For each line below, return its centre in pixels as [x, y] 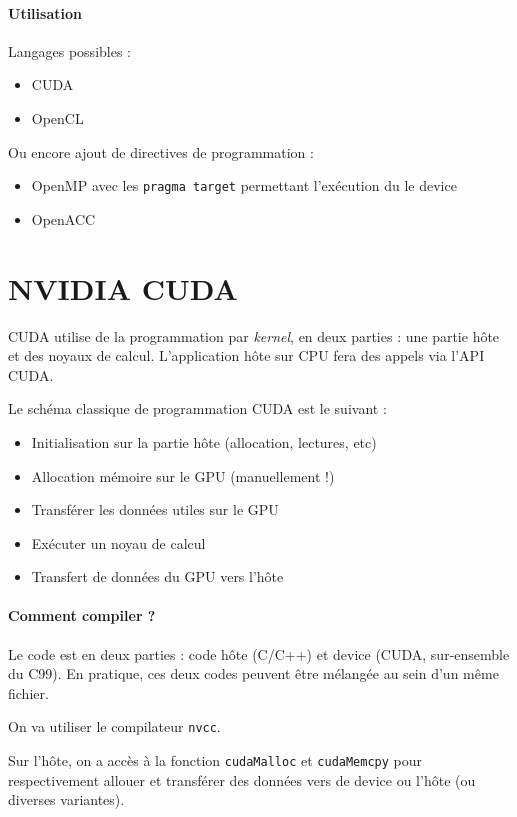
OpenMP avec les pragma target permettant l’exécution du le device [244, 185]
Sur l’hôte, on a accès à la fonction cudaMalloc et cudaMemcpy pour [215, 760]
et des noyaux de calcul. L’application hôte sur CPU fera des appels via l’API [246, 355]
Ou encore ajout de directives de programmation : [161, 151]
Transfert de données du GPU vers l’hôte [157, 576]
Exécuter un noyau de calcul [118, 542]
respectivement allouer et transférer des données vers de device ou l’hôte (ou [242, 779]
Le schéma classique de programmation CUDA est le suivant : [197, 408]
